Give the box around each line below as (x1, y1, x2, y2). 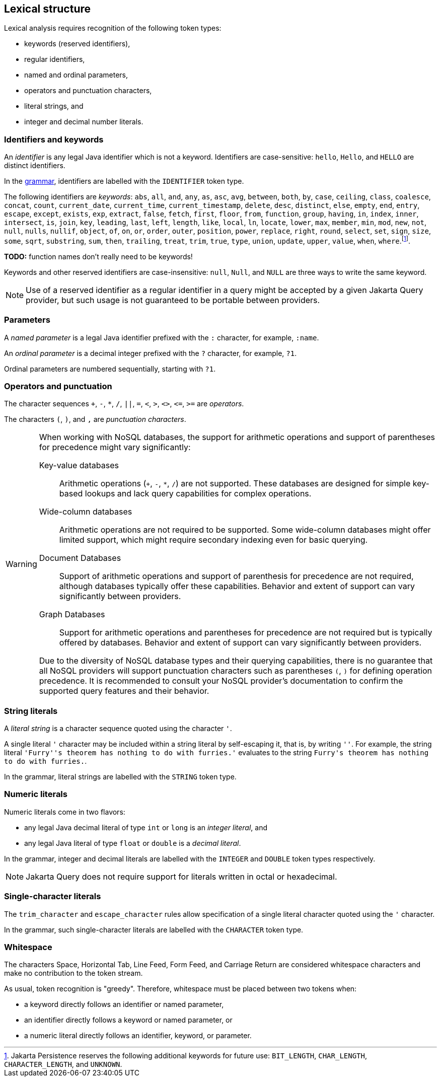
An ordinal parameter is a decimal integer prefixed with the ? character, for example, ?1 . (4, 348, 297, 357)
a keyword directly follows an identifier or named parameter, (24, 1000, 224, 1009)
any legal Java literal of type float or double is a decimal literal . (24, 838, 241, 847)
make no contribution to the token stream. (4, 969, 143, 978)
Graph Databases (39, 609, 105, 620)
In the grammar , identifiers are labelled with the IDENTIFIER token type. (4, 177, 244, 186)
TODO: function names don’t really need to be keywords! (4, 252, 193, 261)
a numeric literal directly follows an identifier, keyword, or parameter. (24, 1031, 252, 1040)
